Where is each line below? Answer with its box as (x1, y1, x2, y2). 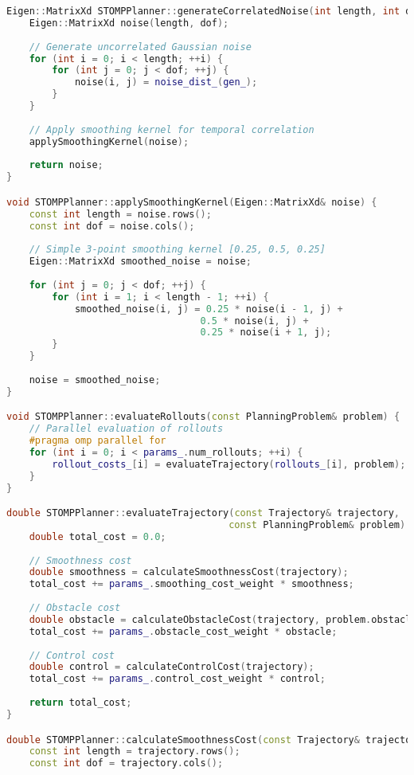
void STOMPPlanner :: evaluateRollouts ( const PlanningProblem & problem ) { (6, 411, 400, 423)
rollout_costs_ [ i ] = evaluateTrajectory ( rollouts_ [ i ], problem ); (52, 458, 406, 470)
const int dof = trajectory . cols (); (29, 757, 224, 769)
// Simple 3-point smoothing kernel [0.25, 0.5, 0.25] (29, 244, 326, 256)
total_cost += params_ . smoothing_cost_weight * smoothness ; (29, 578, 354, 590)
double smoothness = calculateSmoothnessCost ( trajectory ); (29, 566, 349, 578)
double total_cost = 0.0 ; (29, 530, 166, 542)
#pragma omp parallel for (29, 435, 166, 447)
